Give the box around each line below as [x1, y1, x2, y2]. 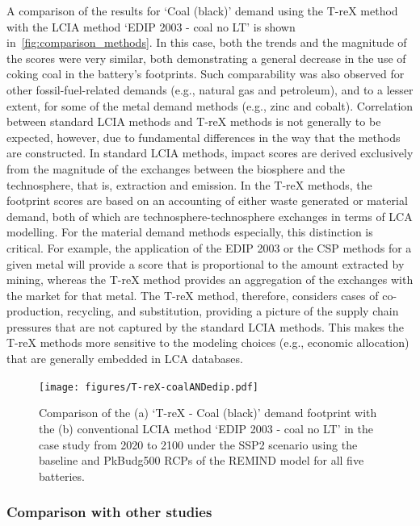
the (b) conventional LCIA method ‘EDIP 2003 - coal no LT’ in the [39, 420, 373, 436]
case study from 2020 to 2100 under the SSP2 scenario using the [39, 436, 358, 453]
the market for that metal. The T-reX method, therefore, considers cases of [6, 286, 379, 303]
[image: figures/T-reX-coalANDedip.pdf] [39, 381, 259, 393]
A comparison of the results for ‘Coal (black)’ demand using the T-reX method [6, 2, 398, 19]
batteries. [39, 467, 85, 484]
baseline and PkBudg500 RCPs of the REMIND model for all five [39, 452, 364, 469]
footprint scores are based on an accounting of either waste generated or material [6, 192, 408, 209]
